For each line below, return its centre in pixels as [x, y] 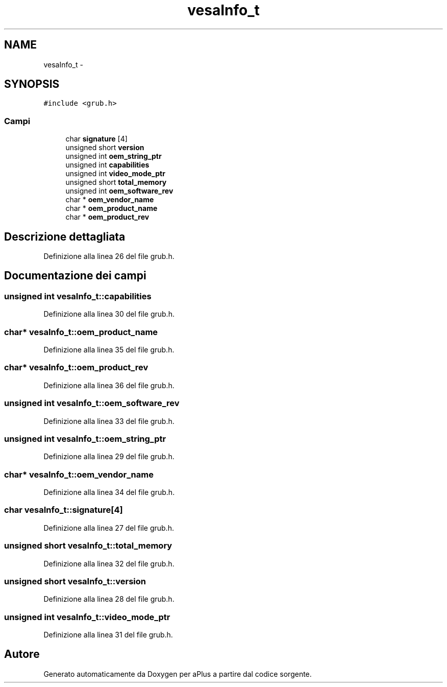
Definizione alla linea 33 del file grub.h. [109, 421]
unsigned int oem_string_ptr [114, 156]
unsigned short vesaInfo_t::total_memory [88, 546]
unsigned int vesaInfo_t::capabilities [78, 296]
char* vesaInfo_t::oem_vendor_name [79, 474]
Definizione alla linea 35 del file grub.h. [109, 350]
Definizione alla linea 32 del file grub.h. [109, 563]
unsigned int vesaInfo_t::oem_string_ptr [85, 439]
